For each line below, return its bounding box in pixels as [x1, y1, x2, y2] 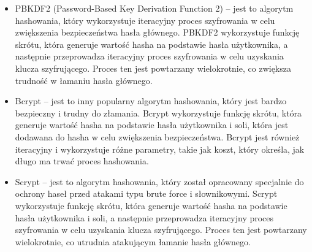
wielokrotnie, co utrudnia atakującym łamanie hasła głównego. [15, 235, 251, 248]
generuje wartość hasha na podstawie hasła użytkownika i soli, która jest [15, 118, 289, 131]
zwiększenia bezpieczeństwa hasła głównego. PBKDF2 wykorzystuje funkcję [15, 26, 300, 39]
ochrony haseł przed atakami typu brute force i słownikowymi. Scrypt [15, 187, 278, 200]
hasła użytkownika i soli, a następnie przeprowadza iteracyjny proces [15, 211, 274, 224]
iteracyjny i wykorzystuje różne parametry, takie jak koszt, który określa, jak [15, 142, 305, 155]
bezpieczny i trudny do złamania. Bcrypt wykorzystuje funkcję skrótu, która [15, 106, 302, 119]
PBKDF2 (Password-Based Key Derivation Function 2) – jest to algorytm [15, 2, 294, 14]
